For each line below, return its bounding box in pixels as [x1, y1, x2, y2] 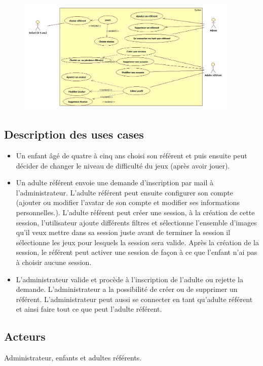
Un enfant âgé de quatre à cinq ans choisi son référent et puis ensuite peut [16, 150, 247, 160]
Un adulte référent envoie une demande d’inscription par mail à [16, 177, 213, 188]
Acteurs [4, 328, 46, 344]
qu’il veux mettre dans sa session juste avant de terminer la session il [16, 227, 231, 238]
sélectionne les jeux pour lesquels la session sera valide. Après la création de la [16, 237, 259, 247]
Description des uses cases [4, 126, 144, 142]
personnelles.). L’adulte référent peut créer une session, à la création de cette [16, 207, 255, 217]
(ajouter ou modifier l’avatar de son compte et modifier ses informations [16, 197, 240, 208]
